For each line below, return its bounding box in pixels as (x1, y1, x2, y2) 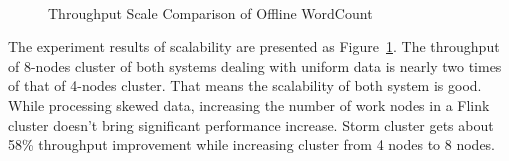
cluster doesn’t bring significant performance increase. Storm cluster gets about (8, 114, 494, 135)
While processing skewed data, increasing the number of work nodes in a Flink (8, 94, 490, 115)
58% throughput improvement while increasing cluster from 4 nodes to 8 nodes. (8, 134, 496, 155)
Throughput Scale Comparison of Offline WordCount (48, 2, 373, 23)
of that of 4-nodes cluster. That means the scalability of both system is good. (8, 75, 482, 96)
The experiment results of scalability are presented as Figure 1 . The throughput (8, 36, 500, 57)
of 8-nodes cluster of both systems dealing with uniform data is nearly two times (8, 55, 502, 76)
